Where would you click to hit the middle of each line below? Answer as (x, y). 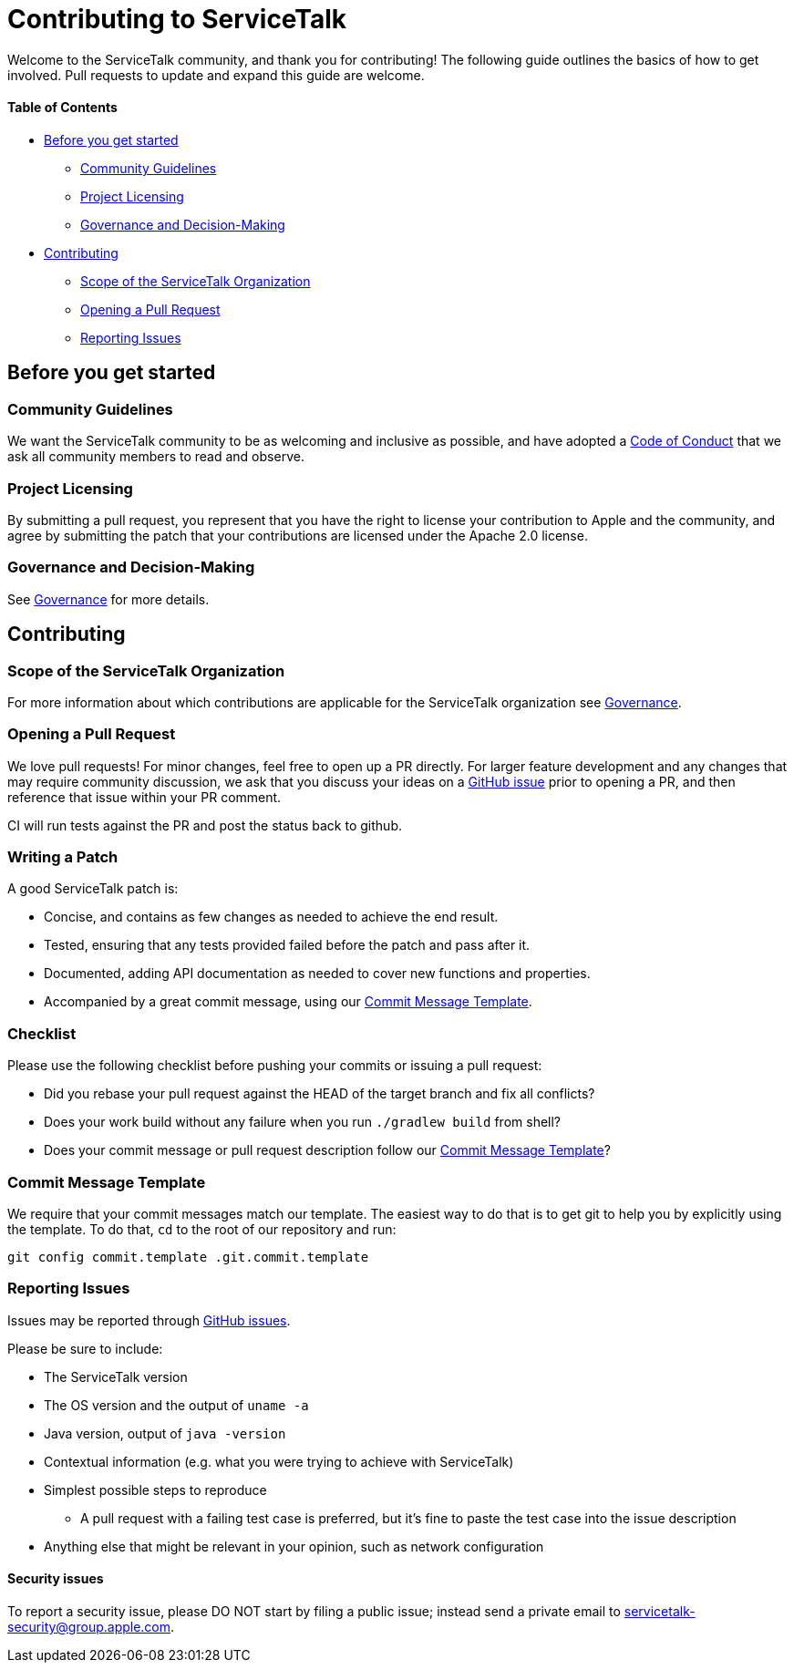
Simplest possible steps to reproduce (155, 1490)
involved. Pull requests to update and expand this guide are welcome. (216, 75)
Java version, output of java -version (165, 1433)
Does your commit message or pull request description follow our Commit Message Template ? (327, 1150)
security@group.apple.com (89, 1626)
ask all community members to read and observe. (156, 457)
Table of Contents (62, 108)
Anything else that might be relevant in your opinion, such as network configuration (294, 1546)
